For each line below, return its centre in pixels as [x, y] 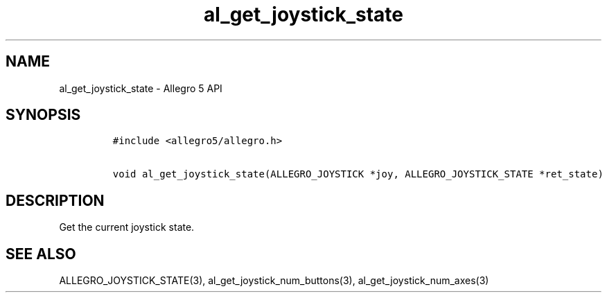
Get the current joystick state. [127, 227]
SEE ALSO [41, 254]
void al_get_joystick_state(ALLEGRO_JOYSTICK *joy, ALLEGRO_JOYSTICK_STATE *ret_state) [358, 174]
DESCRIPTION [55, 200]
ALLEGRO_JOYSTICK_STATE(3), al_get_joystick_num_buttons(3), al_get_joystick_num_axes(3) [274, 281]
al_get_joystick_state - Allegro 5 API [141, 88]
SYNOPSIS [43, 115]
